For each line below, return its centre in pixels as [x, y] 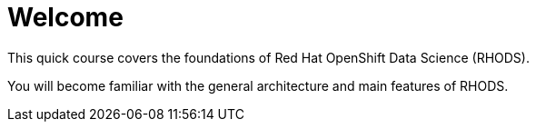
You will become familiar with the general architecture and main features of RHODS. [258, 85]
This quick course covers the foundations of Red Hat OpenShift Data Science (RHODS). [268, 57]
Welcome [65, 17]
